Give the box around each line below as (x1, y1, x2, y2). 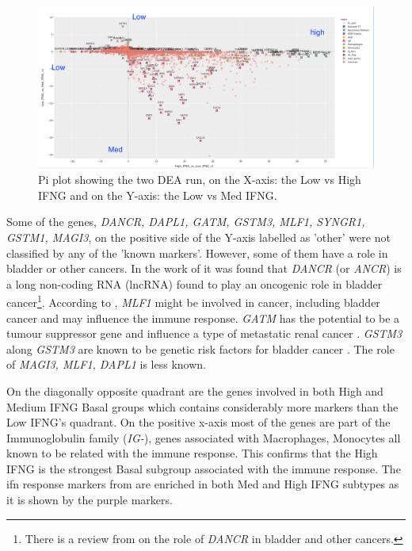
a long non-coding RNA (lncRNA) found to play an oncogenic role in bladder (6, 275, 383, 292)
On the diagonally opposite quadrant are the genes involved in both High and (6, 382, 383, 399)
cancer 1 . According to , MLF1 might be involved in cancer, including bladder (6, 292, 380, 310)
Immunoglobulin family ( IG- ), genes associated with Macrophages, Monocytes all (6, 429, 401, 446)
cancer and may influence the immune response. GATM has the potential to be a (6, 309, 400, 326)
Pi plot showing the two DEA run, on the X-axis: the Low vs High (38, 171, 361, 188)
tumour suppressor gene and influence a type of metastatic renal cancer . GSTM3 (6, 325, 402, 342)
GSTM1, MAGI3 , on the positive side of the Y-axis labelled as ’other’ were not (6, 228, 391, 245)
